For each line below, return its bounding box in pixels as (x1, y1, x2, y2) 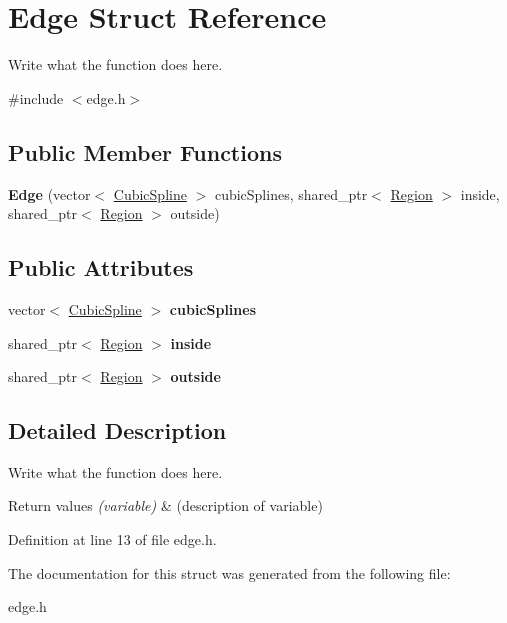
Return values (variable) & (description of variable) (8, 495, 323, 516)
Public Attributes (8, 252, 194, 283)
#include (8, 87, 64, 108)
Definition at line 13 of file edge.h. (8, 529, 217, 550)
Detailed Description (8, 415, 227, 446)
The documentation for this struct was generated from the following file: (8, 562, 451, 583)
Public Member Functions (8, 136, 282, 167)
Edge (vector (8, 183, 91, 204)
